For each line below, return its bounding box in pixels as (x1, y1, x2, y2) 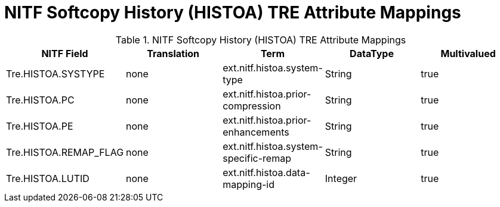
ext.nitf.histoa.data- (223, 166, 310, 178)
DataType (350, 47, 394, 59)
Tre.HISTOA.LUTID (6, 172, 89, 184)
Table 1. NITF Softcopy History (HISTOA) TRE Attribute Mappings (115, 33, 406, 46)
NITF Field (41, 47, 88, 59)
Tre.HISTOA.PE (6, 120, 73, 132)
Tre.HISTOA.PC (6, 93, 75, 106)
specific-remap (223, 152, 291, 164)
